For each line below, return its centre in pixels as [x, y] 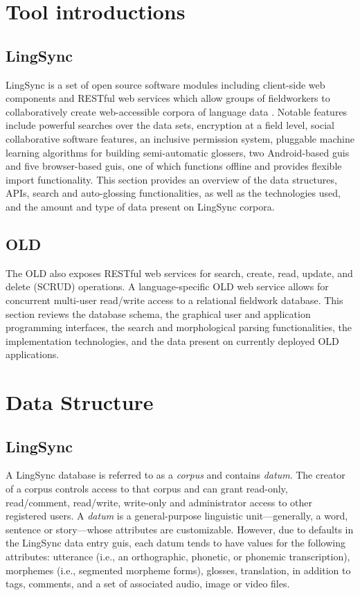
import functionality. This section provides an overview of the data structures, [171, 179]
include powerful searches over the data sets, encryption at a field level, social [170, 125]
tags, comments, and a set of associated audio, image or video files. [148, 584]
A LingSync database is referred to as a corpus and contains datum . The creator [175, 475]
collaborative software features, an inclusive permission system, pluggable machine [180, 138]
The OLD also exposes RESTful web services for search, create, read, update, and [179, 273]
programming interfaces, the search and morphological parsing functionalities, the [179, 327]
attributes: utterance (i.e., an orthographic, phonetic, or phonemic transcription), [178, 557]
